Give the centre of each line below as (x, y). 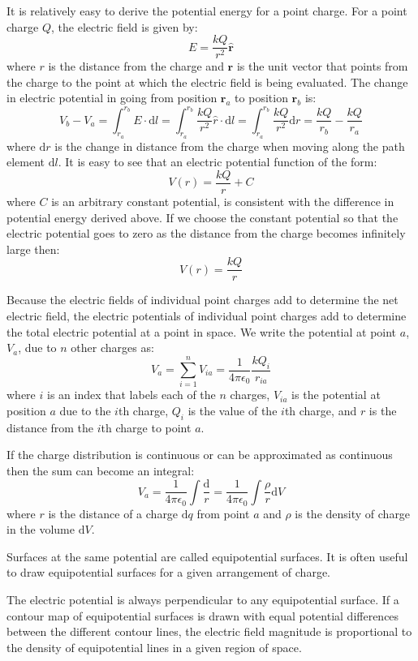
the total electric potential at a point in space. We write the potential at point (202, 331)
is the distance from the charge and (136, 66)
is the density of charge (353, 513)
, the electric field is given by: (125, 26)
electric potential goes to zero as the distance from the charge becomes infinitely (206, 233)
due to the (85, 410)
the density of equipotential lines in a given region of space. (154, 647)
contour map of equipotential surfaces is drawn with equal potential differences (203, 615)
